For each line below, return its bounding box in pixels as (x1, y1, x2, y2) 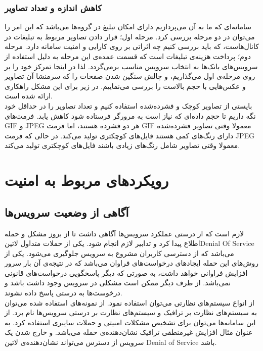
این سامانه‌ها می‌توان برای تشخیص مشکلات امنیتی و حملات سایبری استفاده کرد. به (5, 317, 256, 327)
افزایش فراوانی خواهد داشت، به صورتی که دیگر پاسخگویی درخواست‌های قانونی (5, 267, 248, 278)
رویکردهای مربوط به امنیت (5, 170, 169, 190)
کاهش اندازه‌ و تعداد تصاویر (5, 1, 102, 14)
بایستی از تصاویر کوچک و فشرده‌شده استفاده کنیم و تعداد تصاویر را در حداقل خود (5, 100, 252, 111)
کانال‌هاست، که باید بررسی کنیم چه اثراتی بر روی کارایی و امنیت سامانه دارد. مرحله (5, 41, 259, 52)
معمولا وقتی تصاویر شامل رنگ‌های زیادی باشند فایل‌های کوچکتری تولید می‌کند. (5, 140, 240, 151)
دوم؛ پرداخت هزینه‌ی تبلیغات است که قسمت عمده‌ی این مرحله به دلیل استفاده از (5, 51, 251, 61)
